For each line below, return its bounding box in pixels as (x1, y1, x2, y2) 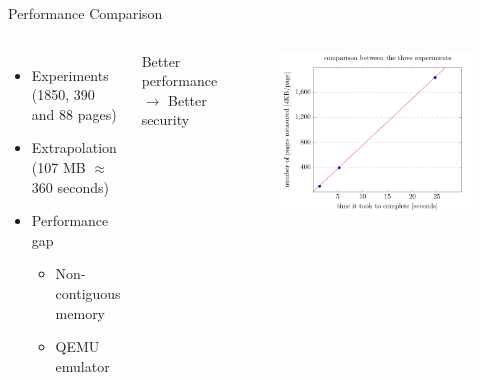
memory (55, 302, 106, 323)
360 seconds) (31, 176, 109, 197)
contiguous (55, 282, 121, 303)
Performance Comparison (8, 3, 163, 23)
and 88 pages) (31, 103, 117, 124)
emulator (55, 355, 110, 376)
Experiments (31, 64, 109, 85)
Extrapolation (31, 137, 117, 158)
